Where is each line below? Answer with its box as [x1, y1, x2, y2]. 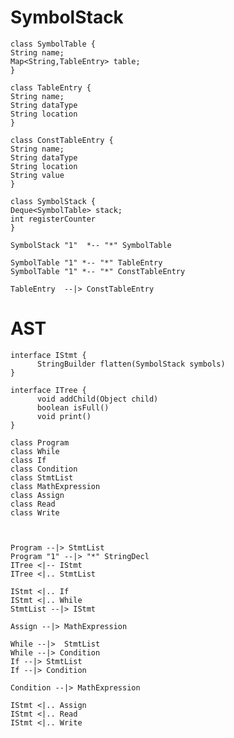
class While [10, 446, 60, 456]
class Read [10, 499, 56, 509]
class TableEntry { [10, 82, 92, 93]
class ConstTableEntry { [10, 135, 114, 145]
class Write [10, 507, 60, 518]
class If [10, 455, 47, 465]
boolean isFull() [36, 402, 110, 413]
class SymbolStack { [10, 196, 97, 206]
